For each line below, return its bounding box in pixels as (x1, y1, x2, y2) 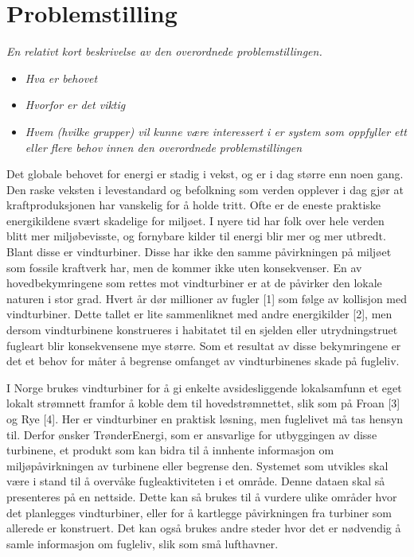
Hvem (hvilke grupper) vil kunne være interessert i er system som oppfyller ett (25, 123, 407, 139)
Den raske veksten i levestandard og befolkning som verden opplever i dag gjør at (6, 181, 404, 197)
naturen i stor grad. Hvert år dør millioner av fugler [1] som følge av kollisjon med (6, 290, 408, 306)
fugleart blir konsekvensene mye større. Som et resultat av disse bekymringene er (6, 337, 401, 353)
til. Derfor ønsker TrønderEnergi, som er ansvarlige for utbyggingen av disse (6, 426, 377, 442)
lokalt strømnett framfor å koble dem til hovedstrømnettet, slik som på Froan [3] (6, 395, 400, 411)
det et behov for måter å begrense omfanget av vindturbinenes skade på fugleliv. (6, 353, 400, 369)
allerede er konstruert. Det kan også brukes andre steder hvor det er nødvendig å (6, 520, 401, 536)
